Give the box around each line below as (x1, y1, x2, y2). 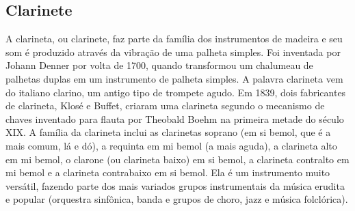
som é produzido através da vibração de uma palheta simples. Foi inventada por (5, 44, 341, 59)
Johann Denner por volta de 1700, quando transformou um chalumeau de (5, 58, 313, 72)
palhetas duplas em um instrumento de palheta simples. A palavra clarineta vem (5, 71, 343, 85)
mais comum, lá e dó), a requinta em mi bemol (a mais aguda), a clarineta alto (5, 138, 337, 152)
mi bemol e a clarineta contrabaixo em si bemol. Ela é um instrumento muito (5, 165, 330, 180)
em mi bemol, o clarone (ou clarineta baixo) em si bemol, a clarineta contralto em (5, 152, 350, 166)
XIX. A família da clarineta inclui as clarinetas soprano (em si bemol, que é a (5, 125, 331, 139)
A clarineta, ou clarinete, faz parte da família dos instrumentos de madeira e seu (5, 31, 343, 46)
